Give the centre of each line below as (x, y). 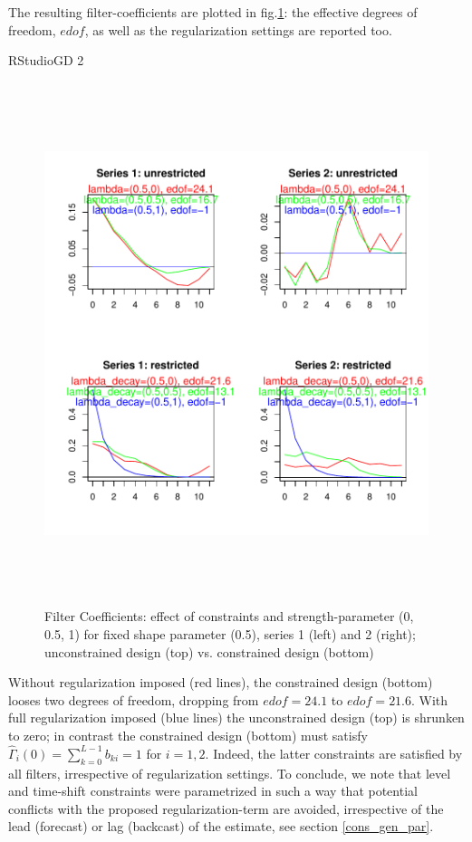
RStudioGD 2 (46, 60)
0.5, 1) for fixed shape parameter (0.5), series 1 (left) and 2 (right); (230, 633)
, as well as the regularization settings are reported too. (238, 29)
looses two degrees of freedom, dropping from (134, 699)
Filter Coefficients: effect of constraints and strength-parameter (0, (229, 616)
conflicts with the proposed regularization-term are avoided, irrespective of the (226, 808)
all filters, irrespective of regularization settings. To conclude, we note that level (230, 773)
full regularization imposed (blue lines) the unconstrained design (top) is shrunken (236, 718)
